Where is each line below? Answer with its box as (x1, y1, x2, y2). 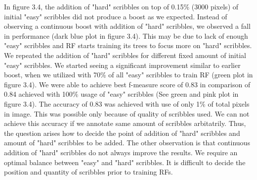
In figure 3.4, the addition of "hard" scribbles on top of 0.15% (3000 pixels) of (4, 1, 239, 11)
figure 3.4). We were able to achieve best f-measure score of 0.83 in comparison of (4, 79, 251, 89)
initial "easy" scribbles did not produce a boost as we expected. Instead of (4, 11, 227, 21)
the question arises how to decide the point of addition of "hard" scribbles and (4, 127, 240, 138)
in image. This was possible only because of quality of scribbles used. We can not (4, 108, 250, 119)
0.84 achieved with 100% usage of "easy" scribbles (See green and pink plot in (4, 89, 239, 99)
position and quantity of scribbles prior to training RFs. (4, 167, 173, 177)
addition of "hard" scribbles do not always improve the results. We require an (4, 147, 238, 157)
